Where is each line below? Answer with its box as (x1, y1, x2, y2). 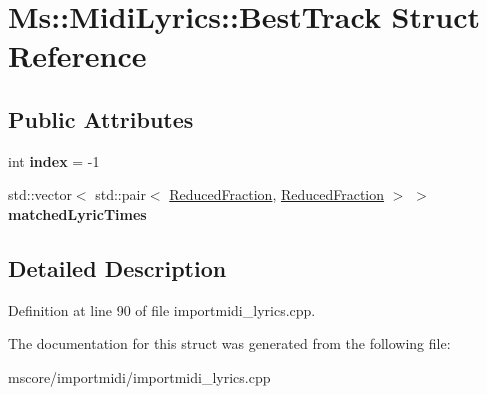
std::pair (95, 184, 146, 205)
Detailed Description (8, 252, 227, 283)
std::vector (8, 184, 72, 205)
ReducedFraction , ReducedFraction (169, 184, 385, 205)
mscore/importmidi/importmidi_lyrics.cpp (8, 366, 271, 387)
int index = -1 (8, 150, 100, 171)
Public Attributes (8, 103, 194, 134)
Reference (8, 35, 147, 76)
